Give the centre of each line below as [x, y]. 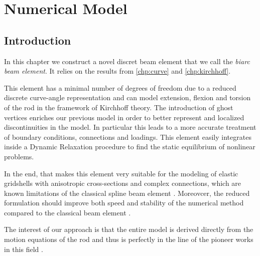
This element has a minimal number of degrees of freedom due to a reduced [120, 87]
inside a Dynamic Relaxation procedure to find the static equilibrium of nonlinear [130, 147]
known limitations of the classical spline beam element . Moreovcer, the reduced [127, 193]
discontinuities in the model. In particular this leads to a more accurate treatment [130, 127]
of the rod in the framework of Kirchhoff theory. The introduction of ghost [119, 107]
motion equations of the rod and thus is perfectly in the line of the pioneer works [129, 239]
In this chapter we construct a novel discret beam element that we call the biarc [127, 61]
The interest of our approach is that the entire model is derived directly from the [129, 229]
